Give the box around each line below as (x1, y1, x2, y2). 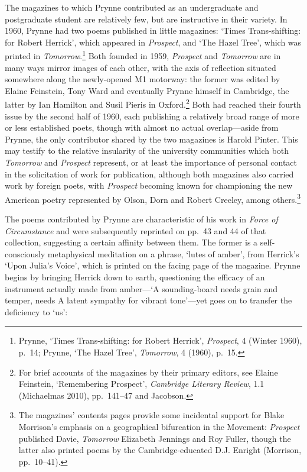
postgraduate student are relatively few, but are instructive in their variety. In (5, 12, 288, 25)
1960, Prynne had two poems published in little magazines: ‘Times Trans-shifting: (5, 24, 301, 37)
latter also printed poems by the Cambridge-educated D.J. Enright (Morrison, (18, 444, 302, 456)
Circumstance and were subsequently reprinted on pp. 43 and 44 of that (5, 224, 266, 237)
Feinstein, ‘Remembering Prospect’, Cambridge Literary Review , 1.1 (18, 377, 264, 390)
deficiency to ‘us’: (5, 305, 68, 318)
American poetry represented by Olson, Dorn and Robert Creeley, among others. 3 (5, 191, 301, 205)
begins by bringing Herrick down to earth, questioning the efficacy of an (5, 271, 265, 283)
